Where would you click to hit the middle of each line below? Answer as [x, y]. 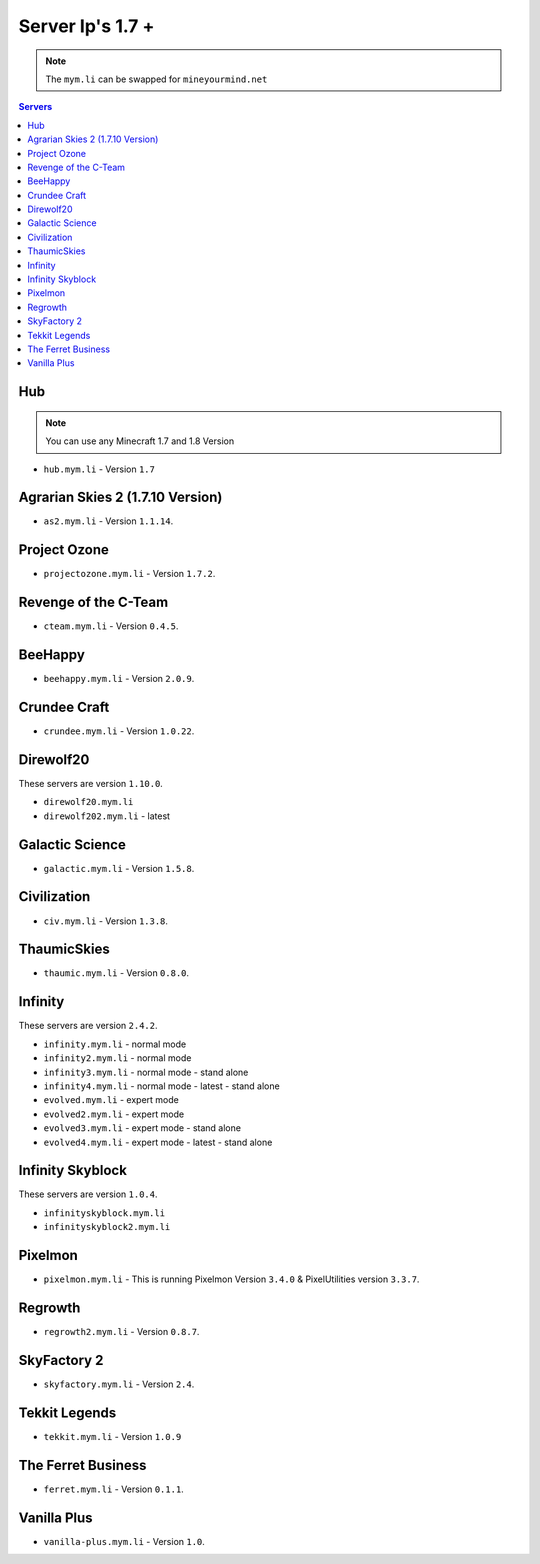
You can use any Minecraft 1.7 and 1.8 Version [140, 441]
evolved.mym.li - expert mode [111, 1100]
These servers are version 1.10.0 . [91, 783]
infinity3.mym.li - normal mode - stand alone [146, 1072]
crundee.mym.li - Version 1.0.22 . [119, 731]
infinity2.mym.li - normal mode [117, 1058]
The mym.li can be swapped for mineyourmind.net [156, 79]
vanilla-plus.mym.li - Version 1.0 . [124, 1541]
